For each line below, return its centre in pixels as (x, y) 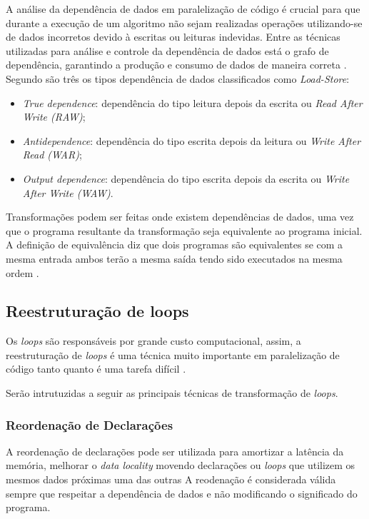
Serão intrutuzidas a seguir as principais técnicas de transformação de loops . (172, 393)
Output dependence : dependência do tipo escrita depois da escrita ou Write (186, 178)
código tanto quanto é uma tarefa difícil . (96, 369)
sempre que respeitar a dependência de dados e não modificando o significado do (182, 493)
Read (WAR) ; (52, 155)
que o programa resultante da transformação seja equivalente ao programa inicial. (184, 230)
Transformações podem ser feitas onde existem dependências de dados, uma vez (180, 217)
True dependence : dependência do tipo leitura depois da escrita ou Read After (192, 102)
